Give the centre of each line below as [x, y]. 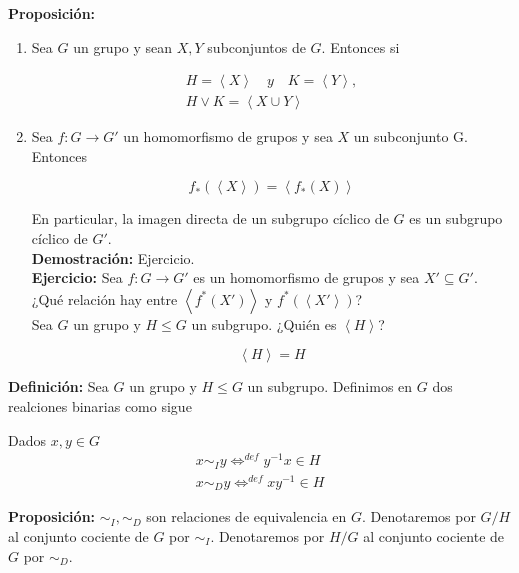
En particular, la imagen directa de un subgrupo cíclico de [210, 218]
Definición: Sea [58, 386]
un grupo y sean [123, 46]
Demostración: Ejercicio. [113, 257]
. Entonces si [360, 46]
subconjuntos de [256, 46]
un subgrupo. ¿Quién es [264, 323]
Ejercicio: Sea [77, 277]
